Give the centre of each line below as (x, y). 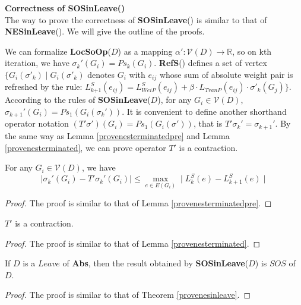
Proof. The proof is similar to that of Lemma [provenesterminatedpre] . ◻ (138, 203)
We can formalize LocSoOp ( (58, 51)
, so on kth (252, 51)
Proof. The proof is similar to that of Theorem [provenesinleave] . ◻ (128, 295)
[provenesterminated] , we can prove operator (85, 147)
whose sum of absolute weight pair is (226, 74)
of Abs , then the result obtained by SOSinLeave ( (156, 263)
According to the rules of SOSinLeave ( (78, 100)
